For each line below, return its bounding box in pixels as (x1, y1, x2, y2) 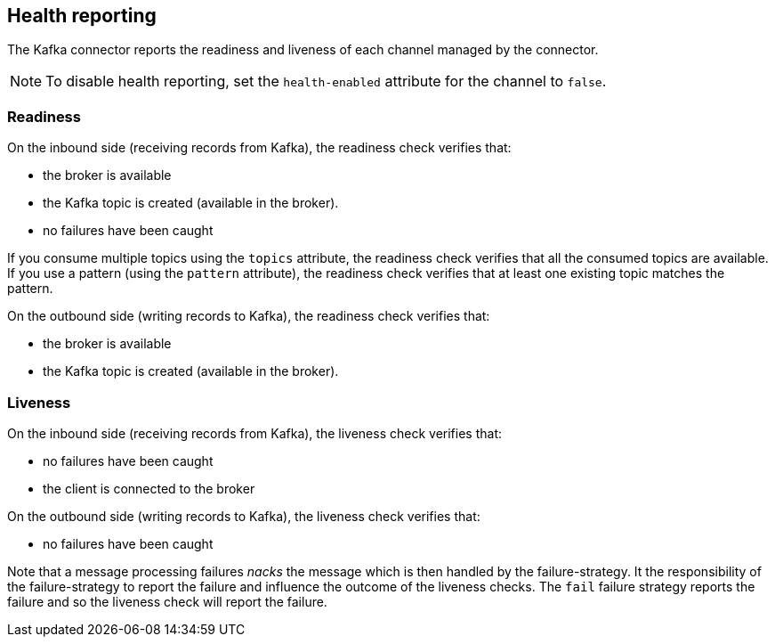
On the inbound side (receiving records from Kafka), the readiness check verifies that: (7, 140, 512, 156)
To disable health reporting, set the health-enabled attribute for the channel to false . (45, 72, 607, 91)
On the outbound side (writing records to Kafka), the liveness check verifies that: (7, 508, 480, 524)
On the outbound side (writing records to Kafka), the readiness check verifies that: (7, 308, 490, 324)
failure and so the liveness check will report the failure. (7, 593, 327, 609)
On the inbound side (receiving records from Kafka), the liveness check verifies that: (7, 425, 502, 441)
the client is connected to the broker (43, 480, 255, 496)
